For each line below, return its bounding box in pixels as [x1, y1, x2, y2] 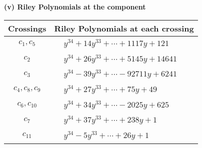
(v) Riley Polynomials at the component [4, 1, 146, 11]
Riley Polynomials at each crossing [54, 22, 194, 34]
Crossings [8, 22, 46, 34]
